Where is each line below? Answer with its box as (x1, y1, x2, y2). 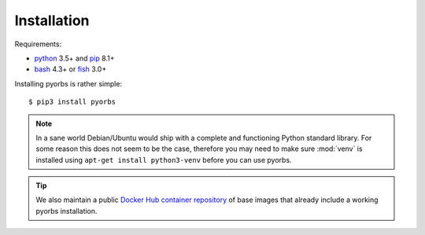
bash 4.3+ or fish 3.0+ (34, 64, 107, 74)
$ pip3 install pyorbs (28, 97, 116, 106)
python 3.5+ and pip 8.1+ (34, 53, 115, 63)
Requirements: (14, 39, 62, 49)
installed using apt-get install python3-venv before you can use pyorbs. (35, 155, 292, 164)
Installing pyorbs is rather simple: (14, 79, 122, 88)
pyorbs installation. (35, 206, 98, 215)
